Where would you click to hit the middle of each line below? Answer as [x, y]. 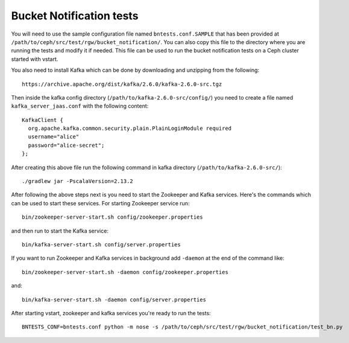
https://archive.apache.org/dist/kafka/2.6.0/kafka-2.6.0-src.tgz [122, 84]
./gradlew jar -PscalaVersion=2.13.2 [78, 181]
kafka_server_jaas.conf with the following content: [80, 106]
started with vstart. [35, 59]
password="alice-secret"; [66, 145]
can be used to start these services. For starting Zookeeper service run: [100, 203]
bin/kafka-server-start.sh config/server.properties [101, 244]
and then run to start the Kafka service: [60, 231]
